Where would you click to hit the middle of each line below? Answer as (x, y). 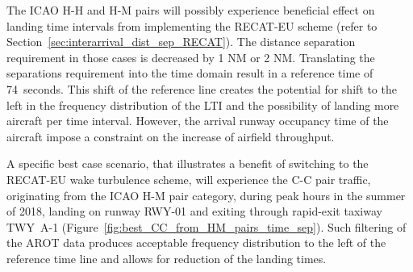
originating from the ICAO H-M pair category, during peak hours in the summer (206, 195)
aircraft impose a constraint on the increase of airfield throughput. (171, 136)
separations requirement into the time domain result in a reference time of (190, 73)
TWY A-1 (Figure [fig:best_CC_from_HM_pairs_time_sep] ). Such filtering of (206, 226)
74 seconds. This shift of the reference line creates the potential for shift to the (202, 88)
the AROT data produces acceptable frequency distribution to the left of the (196, 243)
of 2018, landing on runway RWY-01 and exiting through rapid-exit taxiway (194, 211)
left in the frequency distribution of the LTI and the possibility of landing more (203, 105)
